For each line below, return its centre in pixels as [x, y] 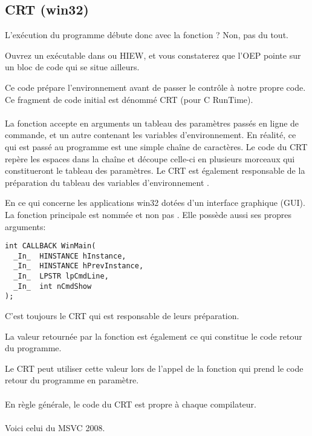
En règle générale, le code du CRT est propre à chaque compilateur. [131, 404]
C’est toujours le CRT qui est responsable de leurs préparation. [122, 316]
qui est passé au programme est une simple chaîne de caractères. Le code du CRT [156, 146]
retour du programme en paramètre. [72, 380]
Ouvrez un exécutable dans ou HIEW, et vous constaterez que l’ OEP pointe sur [153, 55]
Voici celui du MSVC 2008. [55, 427]
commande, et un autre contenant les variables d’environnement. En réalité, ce [151, 135]
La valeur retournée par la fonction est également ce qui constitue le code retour [154, 336]
